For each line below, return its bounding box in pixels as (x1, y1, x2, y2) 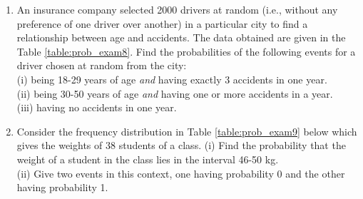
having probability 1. (16, 180, 108, 195)
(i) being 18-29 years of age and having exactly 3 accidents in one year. (16, 71, 327, 86)
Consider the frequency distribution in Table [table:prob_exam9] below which (16, 123, 357, 138)
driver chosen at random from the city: (16, 58, 187, 73)
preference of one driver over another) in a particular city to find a (16, 16, 308, 31)
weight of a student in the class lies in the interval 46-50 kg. (16, 151, 279, 166)
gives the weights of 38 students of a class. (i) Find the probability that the (16, 138, 346, 153)
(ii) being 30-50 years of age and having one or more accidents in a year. (16, 86, 333, 101)
